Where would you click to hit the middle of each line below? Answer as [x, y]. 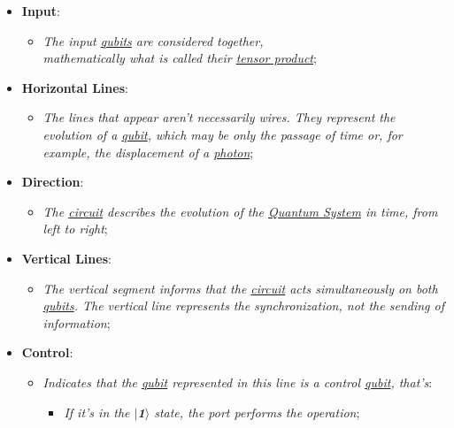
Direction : [53, 182]
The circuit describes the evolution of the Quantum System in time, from [240, 211]
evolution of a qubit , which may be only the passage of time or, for [223, 134]
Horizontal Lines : [75, 87]
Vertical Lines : [66, 258]
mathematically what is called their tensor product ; [180, 58]
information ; [77, 322]
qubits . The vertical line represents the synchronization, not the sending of [243, 306]
